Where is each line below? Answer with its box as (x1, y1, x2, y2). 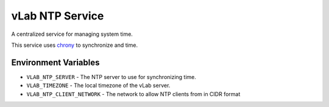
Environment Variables (11, 57, 100, 67)
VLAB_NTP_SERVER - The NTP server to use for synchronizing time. (26, 73, 196, 80)
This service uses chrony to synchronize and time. (11, 41, 138, 49)
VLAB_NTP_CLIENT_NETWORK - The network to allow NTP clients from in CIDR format (26, 90, 241, 97)
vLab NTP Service (11, 9, 104, 22)
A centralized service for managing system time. (11, 30, 133, 38)
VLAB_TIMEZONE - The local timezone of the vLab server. (26, 82, 171, 89)
